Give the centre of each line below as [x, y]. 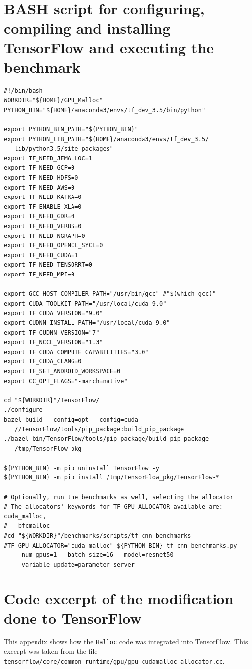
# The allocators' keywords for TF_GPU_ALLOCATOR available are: [113, 507]
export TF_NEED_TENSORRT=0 [48, 265]
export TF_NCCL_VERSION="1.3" [54, 342]
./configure [23, 410]
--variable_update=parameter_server [74, 565]
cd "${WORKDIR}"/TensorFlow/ [52, 400]
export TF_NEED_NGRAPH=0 [45, 236]
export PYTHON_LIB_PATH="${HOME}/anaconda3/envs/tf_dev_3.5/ [107, 139]
